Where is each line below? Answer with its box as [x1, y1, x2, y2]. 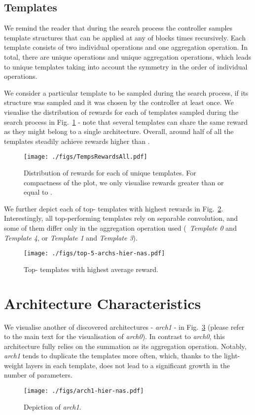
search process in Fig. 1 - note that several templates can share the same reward [4, 116, 248, 127]
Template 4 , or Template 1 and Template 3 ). [4, 232, 138, 242]
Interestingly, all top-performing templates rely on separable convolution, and [4, 213, 238, 223]
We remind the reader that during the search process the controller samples [4, 23, 233, 33]
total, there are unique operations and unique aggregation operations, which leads [4, 51, 251, 62]
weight [4, 360, 24, 370]
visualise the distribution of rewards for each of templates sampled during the [4, 106, 239, 117]
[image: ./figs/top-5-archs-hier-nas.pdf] [24, 250, 165, 257]
